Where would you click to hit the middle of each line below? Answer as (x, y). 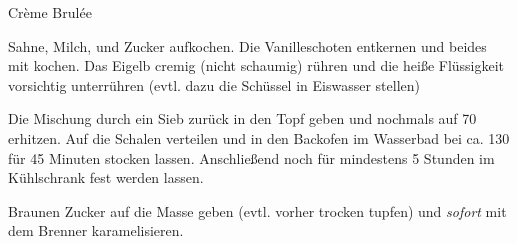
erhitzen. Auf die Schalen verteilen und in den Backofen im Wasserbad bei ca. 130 (259, 137)
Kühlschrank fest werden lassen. (106, 177)
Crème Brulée (50, 12)
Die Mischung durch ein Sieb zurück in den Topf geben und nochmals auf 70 (242, 118)
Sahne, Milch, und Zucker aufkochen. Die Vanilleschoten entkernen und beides (247, 45)
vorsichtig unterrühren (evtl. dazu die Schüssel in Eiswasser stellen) (214, 84)
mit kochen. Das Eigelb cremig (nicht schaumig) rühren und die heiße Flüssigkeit (256, 65)
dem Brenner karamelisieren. (96, 230)
